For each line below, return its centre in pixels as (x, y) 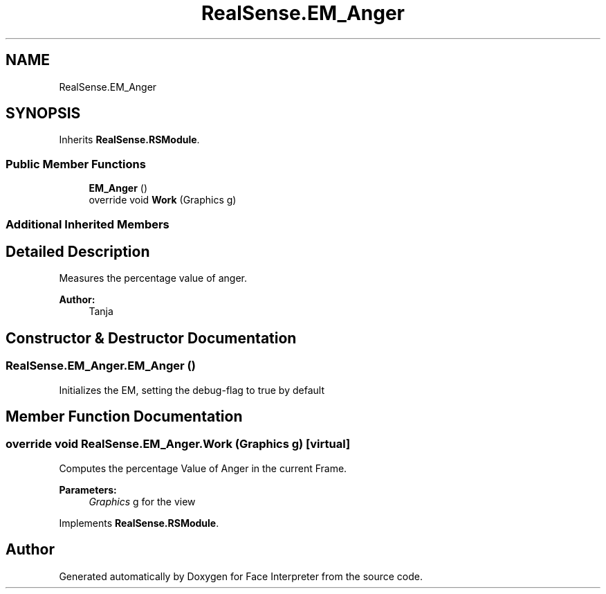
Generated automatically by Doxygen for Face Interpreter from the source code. (241, 576)
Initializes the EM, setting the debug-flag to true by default (192, 390)
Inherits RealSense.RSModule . (129, 140)
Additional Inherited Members (88, 224)
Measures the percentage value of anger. (153, 278)
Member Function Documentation (124, 417)
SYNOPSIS (43, 114)
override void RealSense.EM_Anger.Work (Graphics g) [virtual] (178, 444)
